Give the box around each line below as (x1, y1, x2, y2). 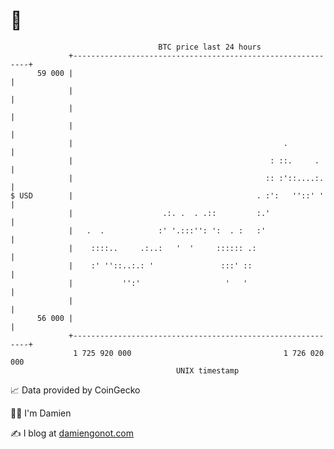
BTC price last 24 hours (158, 42, 262, 52)
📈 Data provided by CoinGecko (10, 384, 141, 396)
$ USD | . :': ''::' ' (10, 190, 325, 201)
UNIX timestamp (175, 365, 240, 376)
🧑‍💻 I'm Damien (10, 407, 72, 419)
